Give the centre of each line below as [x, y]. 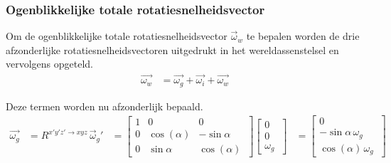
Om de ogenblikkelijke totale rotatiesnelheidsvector [117, 36]
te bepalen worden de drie [303, 36]
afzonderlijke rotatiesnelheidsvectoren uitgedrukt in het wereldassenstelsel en [172, 49]
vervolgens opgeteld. [50, 64]
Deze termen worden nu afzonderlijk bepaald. [105, 106]
